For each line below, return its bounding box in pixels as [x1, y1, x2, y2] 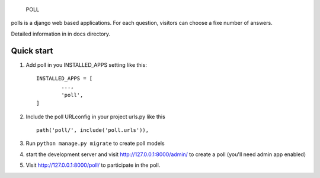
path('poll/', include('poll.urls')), [36, 127, 149, 134]
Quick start [11, 46, 53, 56]
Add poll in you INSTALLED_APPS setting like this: [25, 61, 148, 68]
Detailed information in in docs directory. [11, 30, 111, 37]
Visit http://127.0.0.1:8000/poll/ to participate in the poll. [25, 161, 161, 169]
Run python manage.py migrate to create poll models [25, 140, 165, 147]
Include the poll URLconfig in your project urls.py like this [25, 113, 165, 120]
